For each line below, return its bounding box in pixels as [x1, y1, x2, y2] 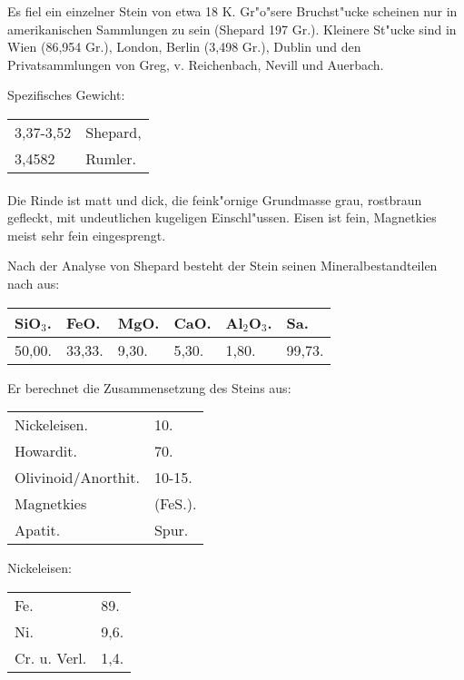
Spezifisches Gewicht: [7, 85, 125, 104]
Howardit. [15, 440, 77, 462]
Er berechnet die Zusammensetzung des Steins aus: [7, 378, 291, 397]
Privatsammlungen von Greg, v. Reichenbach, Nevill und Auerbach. [7, 54, 384, 74]
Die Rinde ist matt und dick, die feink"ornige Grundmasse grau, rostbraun [7, 190, 422, 209]
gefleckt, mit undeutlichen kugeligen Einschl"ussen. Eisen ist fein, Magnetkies [7, 208, 437, 227]
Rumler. [85, 147, 137, 169]
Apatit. [15, 519, 61, 541]
